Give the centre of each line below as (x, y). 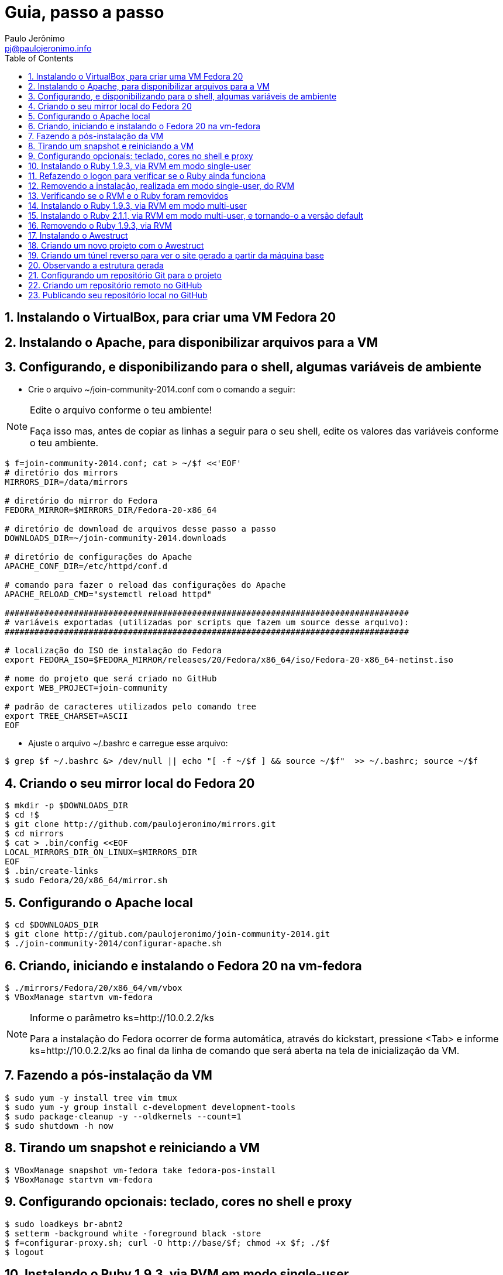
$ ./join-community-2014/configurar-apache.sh (113, 944)
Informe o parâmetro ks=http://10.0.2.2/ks (122, 1017)
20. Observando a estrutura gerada (96, 265)
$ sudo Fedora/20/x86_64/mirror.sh (86, 881)
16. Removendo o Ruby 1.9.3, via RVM (100, 225)
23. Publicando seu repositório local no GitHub (118, 295)
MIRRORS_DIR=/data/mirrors (66, 482)
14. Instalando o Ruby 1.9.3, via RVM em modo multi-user (137, 205)
